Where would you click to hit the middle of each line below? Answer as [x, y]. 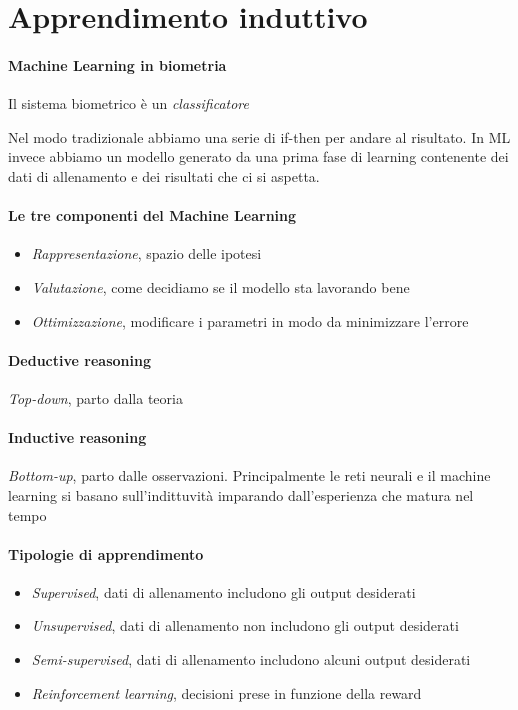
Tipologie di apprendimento [106, 553]
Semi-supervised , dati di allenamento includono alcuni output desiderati [251, 659]
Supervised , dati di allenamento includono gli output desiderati [223, 591]
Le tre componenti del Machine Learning [152, 215]
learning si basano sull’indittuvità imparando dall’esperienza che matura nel [241, 494]
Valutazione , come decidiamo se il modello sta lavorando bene [220, 286]
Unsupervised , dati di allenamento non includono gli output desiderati [245, 625]
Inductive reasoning [77, 437]
